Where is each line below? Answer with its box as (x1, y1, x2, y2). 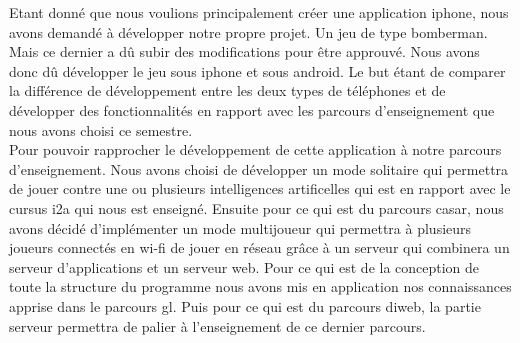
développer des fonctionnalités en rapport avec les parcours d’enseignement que (9, 99, 495, 120)
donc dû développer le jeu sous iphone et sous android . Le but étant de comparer (9, 60, 506, 81)
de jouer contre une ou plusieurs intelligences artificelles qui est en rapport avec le (9, 178, 511, 199)
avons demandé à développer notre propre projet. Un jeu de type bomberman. (9, 21, 488, 42)
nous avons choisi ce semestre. (9, 119, 193, 140)
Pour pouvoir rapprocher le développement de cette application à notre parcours (9, 139, 502, 160)
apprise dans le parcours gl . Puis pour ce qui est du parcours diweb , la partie (9, 295, 481, 316)
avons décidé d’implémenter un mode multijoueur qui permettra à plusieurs (9, 217, 472, 238)
